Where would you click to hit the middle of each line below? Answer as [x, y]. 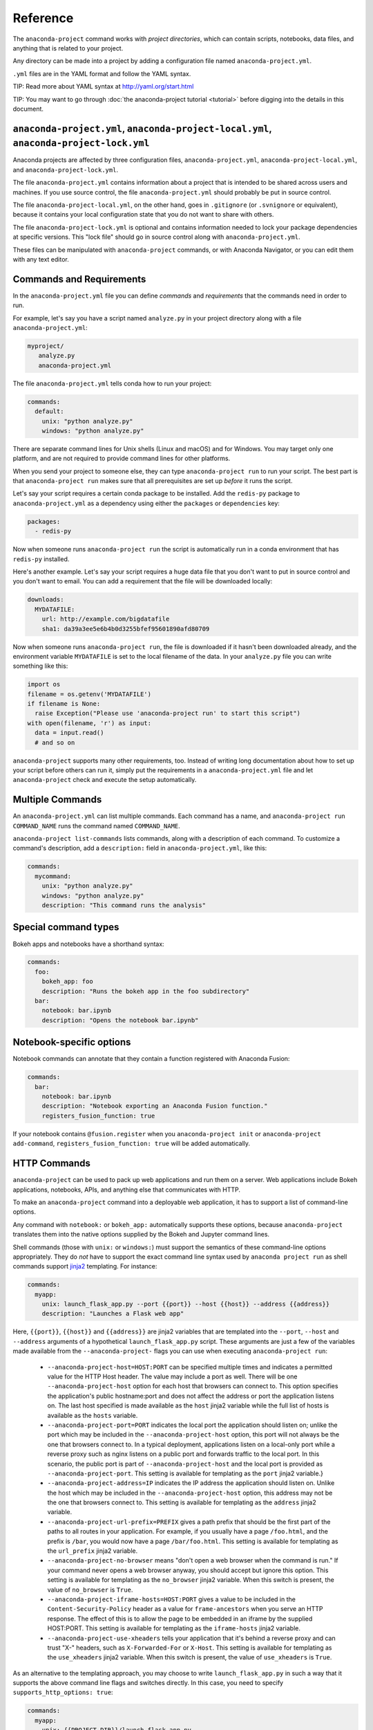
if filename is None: [64, 704]
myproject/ [46, 346]
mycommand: [53, 876]
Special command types [66, 927]
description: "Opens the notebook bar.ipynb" [120, 1020]
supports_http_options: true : [63, 1693]
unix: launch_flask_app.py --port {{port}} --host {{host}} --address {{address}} [186, 1304]
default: [49, 411]
